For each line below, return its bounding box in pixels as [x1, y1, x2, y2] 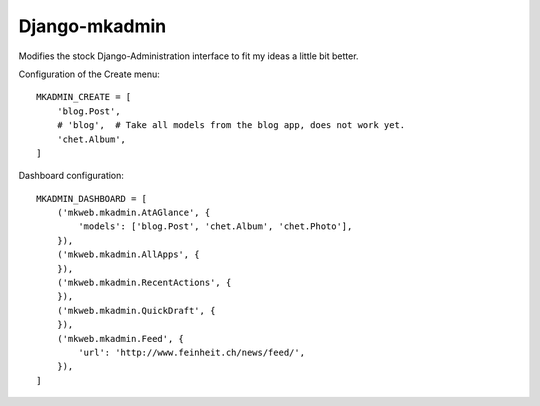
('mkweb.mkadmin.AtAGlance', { [56, 207, 211, 219]
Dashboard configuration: [18, 170, 125, 182]
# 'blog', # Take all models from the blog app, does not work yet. [56, 120, 406, 131]
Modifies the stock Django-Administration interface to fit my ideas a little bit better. [18, 50, 359, 62]
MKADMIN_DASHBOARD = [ [36, 193, 148, 204]
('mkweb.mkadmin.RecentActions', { [56, 277, 232, 289]
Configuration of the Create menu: [18, 68, 160, 80]
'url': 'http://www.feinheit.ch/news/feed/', [78, 346, 305, 358]
